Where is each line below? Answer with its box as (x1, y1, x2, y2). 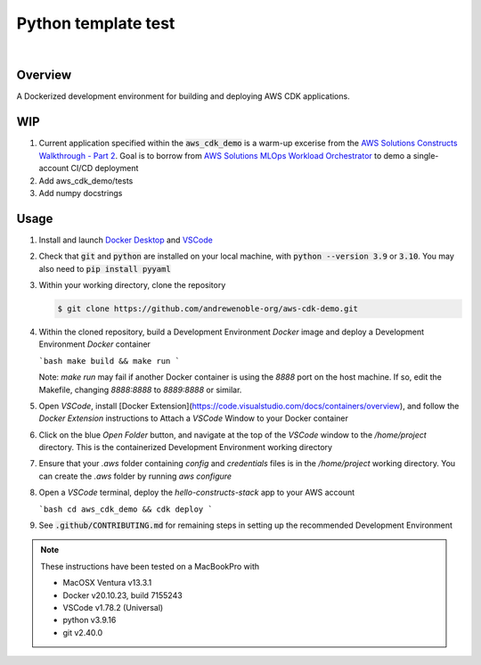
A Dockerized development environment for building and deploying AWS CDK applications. (16, 91, 351, 102)
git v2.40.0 (62, 627, 102, 637)
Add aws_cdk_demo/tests (38, 175, 134, 186)
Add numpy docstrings (38, 187, 123, 198)
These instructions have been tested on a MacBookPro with (40, 561, 260, 571)
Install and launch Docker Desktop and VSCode (38, 234, 213, 245)
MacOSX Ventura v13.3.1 (62, 578, 152, 588)
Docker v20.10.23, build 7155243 (62, 589, 183, 601)
